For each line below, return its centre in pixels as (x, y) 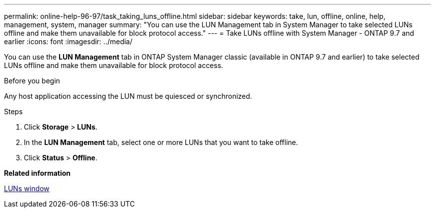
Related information (37, 173)
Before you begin (32, 81)
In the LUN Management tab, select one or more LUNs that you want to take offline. (161, 142)
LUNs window (27, 188)
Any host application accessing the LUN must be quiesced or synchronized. (128, 96)
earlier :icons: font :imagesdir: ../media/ (68, 41)
